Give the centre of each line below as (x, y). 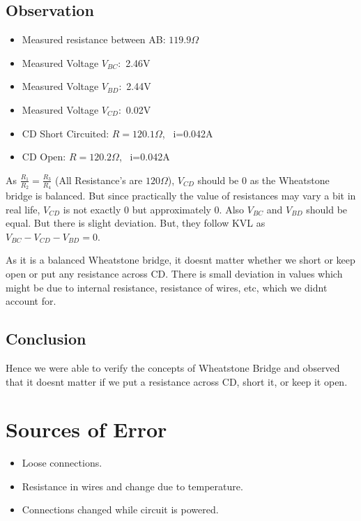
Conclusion (46, 339)
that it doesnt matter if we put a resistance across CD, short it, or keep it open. (177, 381)
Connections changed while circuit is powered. (120, 509)
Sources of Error (86, 429)
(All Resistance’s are (99, 180)
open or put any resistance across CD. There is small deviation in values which (174, 273)
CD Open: (44, 157)
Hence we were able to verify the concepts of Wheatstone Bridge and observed (173, 367)
